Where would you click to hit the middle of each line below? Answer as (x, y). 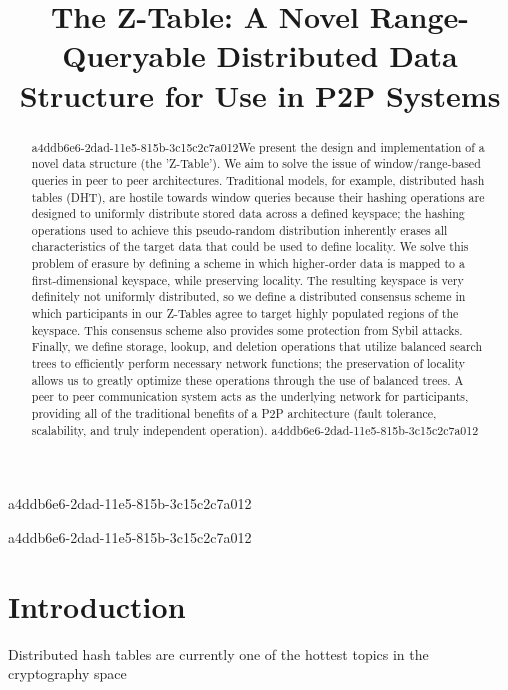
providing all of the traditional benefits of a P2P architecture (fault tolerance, (234, 413)
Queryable (134, 55)
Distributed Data (337, 55)
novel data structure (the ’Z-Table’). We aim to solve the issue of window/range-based (256, 163)
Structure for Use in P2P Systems (260, 94)
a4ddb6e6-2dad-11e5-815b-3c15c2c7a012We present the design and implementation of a (258, 146)
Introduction (97, 605)
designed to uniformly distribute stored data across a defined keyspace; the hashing (248, 213)
